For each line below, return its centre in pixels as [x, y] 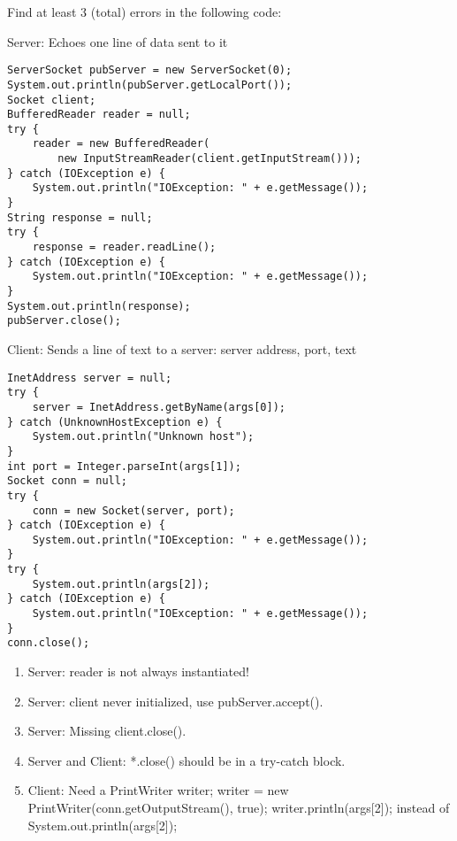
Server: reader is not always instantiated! [138, 671]
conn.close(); [49, 643]
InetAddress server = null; [90, 378]
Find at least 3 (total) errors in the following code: [145, 12]
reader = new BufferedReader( [121, 144]
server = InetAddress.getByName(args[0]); [159, 407]
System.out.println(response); [99, 306]
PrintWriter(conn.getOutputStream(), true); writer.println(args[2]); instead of [239, 808]
